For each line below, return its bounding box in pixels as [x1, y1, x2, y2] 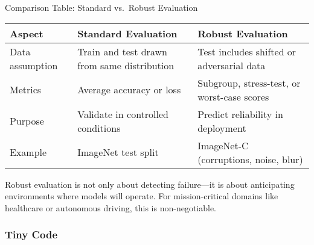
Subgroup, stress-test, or [197, 75, 301, 90]
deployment [197, 120, 246, 135]
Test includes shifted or [197, 44, 296, 58]
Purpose [10, 114, 44, 128]
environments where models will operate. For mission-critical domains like [5, 190, 278, 202]
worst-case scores [197, 89, 269, 104]
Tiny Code [5, 227, 58, 242]
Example [10, 145, 47, 160]
